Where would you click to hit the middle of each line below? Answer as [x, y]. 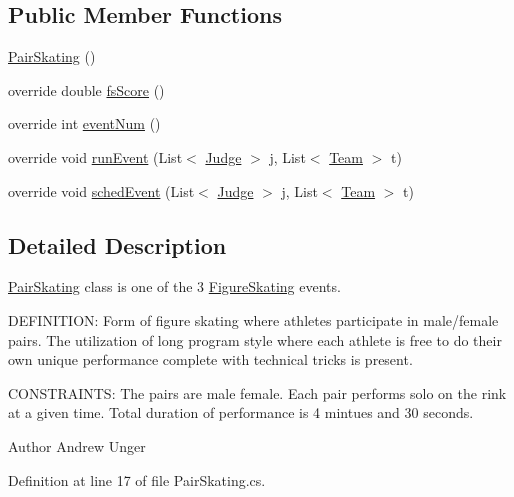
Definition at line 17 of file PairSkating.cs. [137, 479]
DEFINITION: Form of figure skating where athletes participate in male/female [253, 319]
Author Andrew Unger [77, 445]
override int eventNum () [84, 123]
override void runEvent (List [95, 156]
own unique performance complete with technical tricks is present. [210, 359]
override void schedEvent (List [101, 190]
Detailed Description [117, 244]
